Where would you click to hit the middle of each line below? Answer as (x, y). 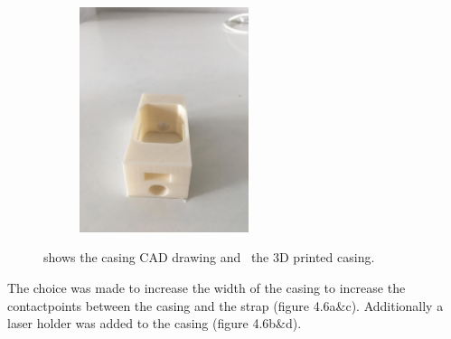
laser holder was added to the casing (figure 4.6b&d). (155, 323)
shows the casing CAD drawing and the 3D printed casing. (209, 257)
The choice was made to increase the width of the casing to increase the (207, 288)
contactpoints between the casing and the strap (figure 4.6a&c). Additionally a (225, 305)
